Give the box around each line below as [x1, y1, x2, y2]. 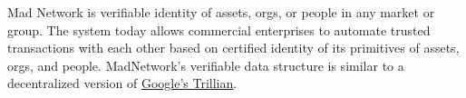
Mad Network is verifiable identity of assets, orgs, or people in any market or [7, 3, 435, 21]
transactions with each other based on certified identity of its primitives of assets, [7, 38, 460, 57]
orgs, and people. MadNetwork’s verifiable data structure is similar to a [7, 55, 404, 74]
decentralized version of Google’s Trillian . [7, 73, 238, 93]
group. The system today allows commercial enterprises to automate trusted [7, 20, 431, 39]
